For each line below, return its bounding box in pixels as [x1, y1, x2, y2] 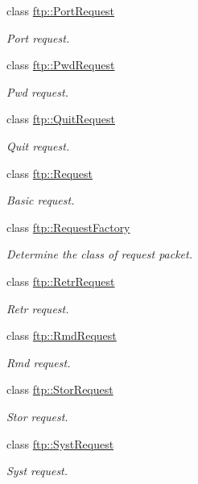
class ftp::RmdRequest [6, 327, 117, 344]
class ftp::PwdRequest [6, 56, 115, 73]
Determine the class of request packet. [6, 246, 192, 263]
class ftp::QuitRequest [6, 110, 115, 127]
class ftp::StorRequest [6, 381, 113, 398]
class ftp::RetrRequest [6, 272, 115, 289]
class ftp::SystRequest [6, 435, 114, 452]
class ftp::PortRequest [6, 2, 115, 19]
